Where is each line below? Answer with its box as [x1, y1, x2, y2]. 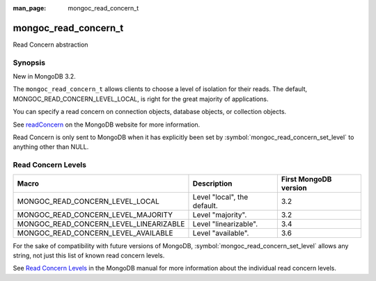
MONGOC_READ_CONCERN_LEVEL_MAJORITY [17, 209, 173, 219]
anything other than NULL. [13, 143, 89, 151]
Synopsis [13, 58, 45, 67]
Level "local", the [192, 192, 249, 202]
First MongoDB [281, 174, 332, 184]
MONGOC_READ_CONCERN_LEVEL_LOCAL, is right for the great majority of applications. [13, 95, 269, 103]
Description [192, 178, 233, 188]
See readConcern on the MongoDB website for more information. [13, 120, 201, 129]
